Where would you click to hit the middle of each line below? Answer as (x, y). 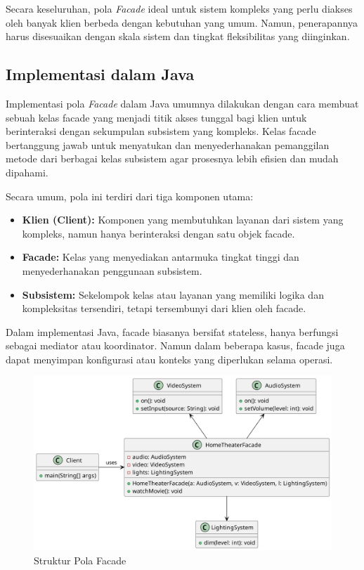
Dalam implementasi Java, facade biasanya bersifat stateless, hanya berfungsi (172, 331)
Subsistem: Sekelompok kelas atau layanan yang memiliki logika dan (173, 294)
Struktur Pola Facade (80, 560)
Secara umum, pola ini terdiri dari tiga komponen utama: (130, 196)
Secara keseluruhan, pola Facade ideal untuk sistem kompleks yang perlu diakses (179, 8)
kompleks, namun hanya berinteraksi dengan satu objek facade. (158, 233)
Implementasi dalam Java (100, 74)
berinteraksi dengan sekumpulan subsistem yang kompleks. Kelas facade (161, 131)
